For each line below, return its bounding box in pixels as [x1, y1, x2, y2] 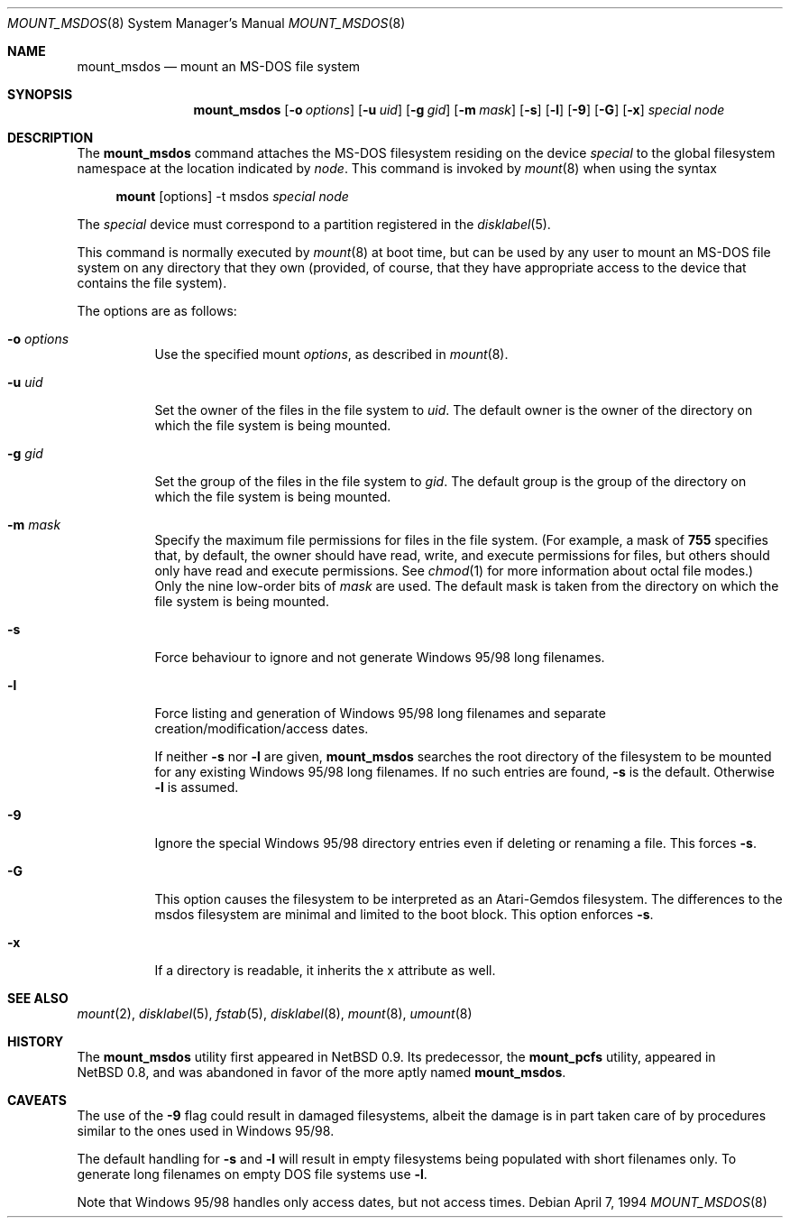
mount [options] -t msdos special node [115, 189, 349, 204]
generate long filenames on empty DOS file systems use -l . [77, 1166, 427, 1182]
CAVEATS [7, 1092, 67, 1108]
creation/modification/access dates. [154, 721, 369, 736]
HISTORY [7, 1034, 64, 1049]
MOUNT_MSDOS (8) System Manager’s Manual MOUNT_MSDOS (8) [7, 15, 406, 31]
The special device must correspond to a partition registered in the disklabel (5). [77, 216, 551, 232]
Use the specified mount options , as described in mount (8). [154, 346, 509, 362]
